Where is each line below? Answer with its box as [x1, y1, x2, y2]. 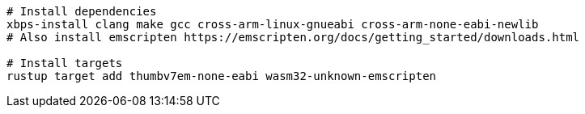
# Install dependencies [6, 5, 157, 18]
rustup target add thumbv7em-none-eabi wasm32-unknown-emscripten [6, 70, 437, 82]
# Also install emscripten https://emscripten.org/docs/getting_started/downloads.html [6, 31, 580, 44]
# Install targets [6, 57, 123, 70]
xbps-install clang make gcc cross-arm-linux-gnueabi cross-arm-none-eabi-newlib [6, 18, 539, 31]
